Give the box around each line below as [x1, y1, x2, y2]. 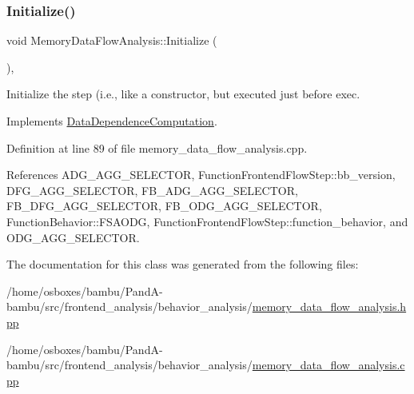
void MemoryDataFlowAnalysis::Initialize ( [6, 32, 217, 49]
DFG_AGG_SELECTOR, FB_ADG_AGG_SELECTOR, [6, 181, 298, 198]
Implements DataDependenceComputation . [6, 113, 217, 129]
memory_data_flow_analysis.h [252, 298, 407, 315]
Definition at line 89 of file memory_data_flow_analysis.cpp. [6, 139, 308, 156]
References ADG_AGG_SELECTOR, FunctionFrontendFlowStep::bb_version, [6, 166, 396, 183]
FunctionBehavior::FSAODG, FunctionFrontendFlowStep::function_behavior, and [6, 213, 408, 229]
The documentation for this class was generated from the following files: [6, 256, 359, 273]
